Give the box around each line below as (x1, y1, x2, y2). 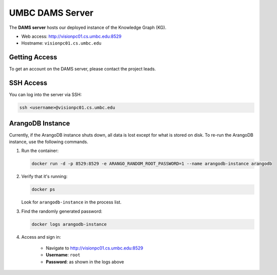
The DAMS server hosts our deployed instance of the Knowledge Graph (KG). (9, 25, 167, 30)
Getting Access (9, 53, 57, 61)
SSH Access (9, 79, 48, 87)
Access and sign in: (21, 234, 61, 240)
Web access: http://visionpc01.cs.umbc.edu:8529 (21, 33, 122, 39)
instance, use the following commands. (9, 139, 88, 145)
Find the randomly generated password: (21, 208, 102, 214)
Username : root (46, 252, 80, 258)
